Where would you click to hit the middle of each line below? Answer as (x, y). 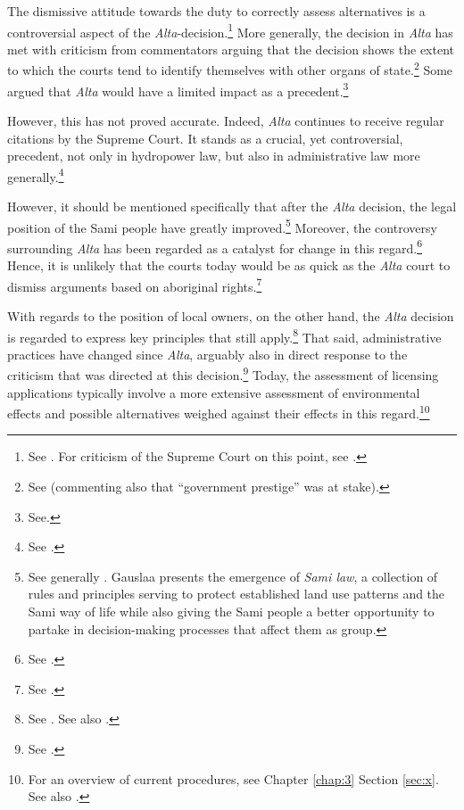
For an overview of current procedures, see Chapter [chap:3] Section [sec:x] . (233, 778)
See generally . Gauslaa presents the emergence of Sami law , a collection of (233, 576)
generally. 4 (36, 175)
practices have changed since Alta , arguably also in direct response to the (207, 354)
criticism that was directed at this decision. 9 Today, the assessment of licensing (223, 373)
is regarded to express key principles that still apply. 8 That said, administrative (224, 335)
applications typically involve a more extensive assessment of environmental (214, 392)
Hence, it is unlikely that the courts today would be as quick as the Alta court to (229, 265)
